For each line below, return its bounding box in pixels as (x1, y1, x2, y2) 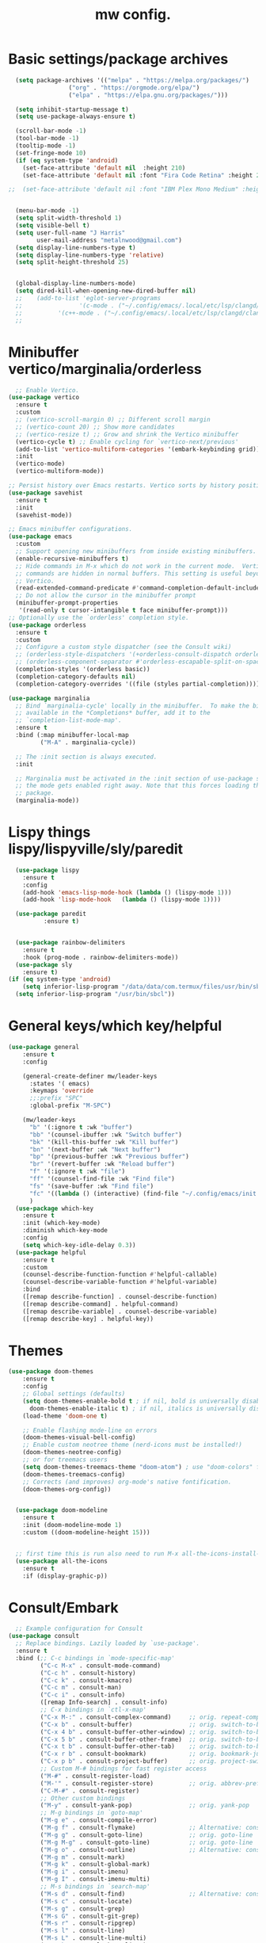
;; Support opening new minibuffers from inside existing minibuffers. (15, 548, 257, 555)
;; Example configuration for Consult (15, 1624, 144, 1633)
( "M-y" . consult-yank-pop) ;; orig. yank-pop (40, 1801, 249, 1810)
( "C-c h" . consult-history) (40, 1669, 136, 1677)
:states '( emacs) (28, 1079, 90, 1087)
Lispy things (8, 823, 91, 842)
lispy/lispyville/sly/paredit (8, 840, 184, 858)
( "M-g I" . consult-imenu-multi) (40, 1876, 150, 1884)
